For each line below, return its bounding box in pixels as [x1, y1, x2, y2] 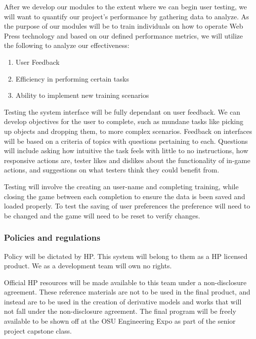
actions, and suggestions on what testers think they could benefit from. [4, 165, 219, 175]
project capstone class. [4, 325, 72, 336]
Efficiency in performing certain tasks [15, 73, 129, 84]
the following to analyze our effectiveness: [4, 40, 129, 50]
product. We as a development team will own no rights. [4, 260, 172, 271]
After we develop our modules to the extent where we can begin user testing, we [4, 1, 247, 11]
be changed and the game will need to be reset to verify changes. [4, 210, 200, 220]
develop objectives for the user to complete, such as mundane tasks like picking [4, 116, 244, 127]
